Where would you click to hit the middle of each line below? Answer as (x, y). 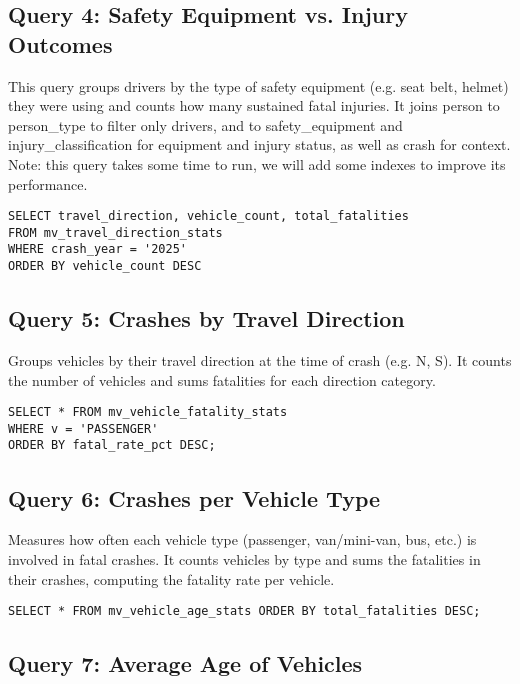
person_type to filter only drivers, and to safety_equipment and (205, 124)
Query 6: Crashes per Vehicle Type (194, 497)
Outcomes (60, 43)
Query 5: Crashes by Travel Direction (206, 318)
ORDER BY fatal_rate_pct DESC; (112, 445)
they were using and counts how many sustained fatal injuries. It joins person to (254, 105)
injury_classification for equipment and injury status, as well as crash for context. (259, 144)
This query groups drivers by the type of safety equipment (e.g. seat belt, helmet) (258, 85)
